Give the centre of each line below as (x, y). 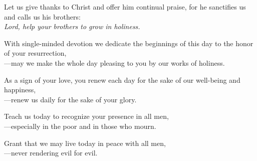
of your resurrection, (35, 53)
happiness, (20, 90)
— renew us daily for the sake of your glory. (70, 99)
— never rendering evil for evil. (51, 153)
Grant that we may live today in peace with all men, (85, 143)
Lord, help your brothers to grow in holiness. (72, 26)
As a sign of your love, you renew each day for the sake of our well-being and (122, 79)
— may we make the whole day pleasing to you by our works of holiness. (114, 62)
